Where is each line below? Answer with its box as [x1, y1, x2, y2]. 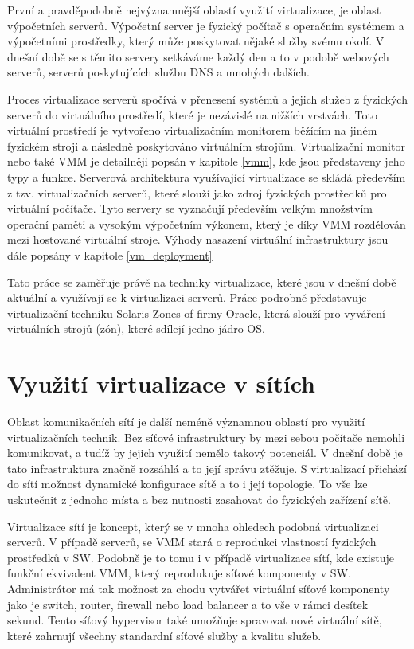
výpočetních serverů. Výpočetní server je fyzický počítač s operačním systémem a [7, 17, 404, 33]
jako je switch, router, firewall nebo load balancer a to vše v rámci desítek [7, 596, 369, 612]
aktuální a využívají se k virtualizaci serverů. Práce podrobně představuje [7, 289, 367, 306]
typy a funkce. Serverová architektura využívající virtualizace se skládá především [7, 168, 406, 185]
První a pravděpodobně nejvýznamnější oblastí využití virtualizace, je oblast [7, 2, 381, 18]
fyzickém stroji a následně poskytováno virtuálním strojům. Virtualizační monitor [7, 137, 405, 154]
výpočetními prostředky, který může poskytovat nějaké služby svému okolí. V [7, 33, 385, 49]
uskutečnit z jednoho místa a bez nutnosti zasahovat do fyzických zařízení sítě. [7, 491, 391, 507]
